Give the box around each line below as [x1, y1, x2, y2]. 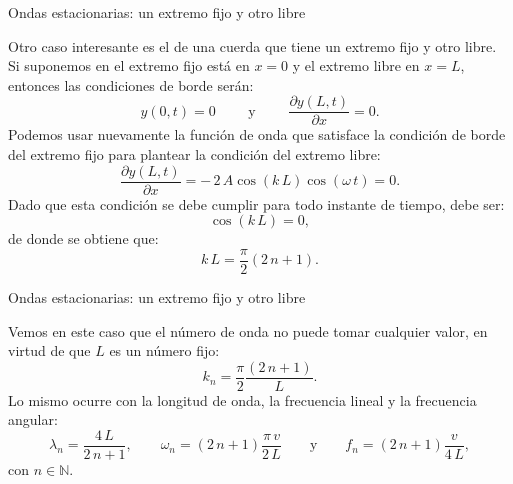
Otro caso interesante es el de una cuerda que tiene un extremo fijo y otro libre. [8, 35, 497, 56]
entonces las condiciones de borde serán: [8, 74, 254, 95]
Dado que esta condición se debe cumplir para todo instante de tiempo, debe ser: [8, 193, 505, 214]
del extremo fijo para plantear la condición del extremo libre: [8, 144, 381, 165]
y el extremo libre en [292, 55, 420, 76]
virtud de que [8, 340, 91, 361]
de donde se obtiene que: [8, 228, 159, 249]
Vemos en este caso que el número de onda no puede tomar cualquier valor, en [8, 320, 488, 341]
